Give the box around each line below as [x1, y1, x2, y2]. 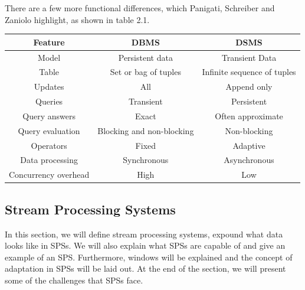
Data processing [20, 154, 78, 166]
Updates [34, 80, 64, 93]
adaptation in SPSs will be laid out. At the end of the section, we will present [5, 262, 286, 275]
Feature [33, 35, 65, 48]
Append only [225, 80, 273, 93]
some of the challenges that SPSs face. [5, 273, 143, 286]
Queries [35, 95, 63, 107]
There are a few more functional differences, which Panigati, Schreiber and [5, 2, 275, 14]
